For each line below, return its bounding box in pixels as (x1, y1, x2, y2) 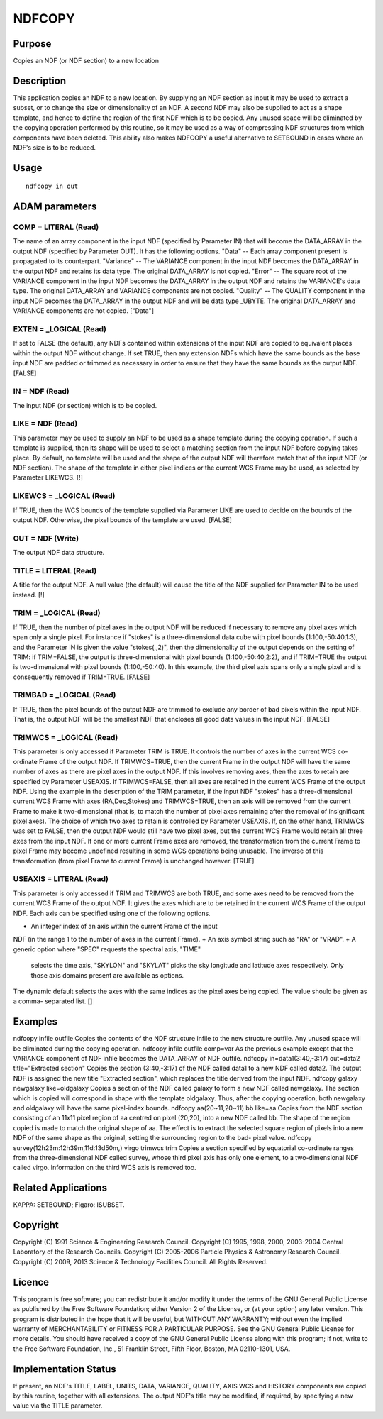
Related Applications (13, 1182, 108, 1194)
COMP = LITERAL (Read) (13, 222, 99, 232)
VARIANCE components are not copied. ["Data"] (13, 307, 154, 315)
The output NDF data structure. (13, 548, 105, 557)
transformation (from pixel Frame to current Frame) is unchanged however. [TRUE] (13, 856, 255, 865)
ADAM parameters (13, 201, 97, 213)
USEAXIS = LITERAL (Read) (13, 874, 109, 884)
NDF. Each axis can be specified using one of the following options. (13, 909, 211, 917)
